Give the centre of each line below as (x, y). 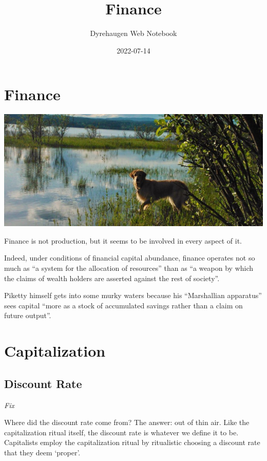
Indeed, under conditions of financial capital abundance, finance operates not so (130, 258)
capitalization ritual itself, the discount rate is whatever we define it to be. (121, 432)
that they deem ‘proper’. (42, 452)
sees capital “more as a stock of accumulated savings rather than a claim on (123, 305)
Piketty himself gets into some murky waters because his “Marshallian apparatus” (133, 295)
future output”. (28, 315)
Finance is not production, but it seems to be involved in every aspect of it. (123, 240)
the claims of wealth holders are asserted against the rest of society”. (112, 278)
